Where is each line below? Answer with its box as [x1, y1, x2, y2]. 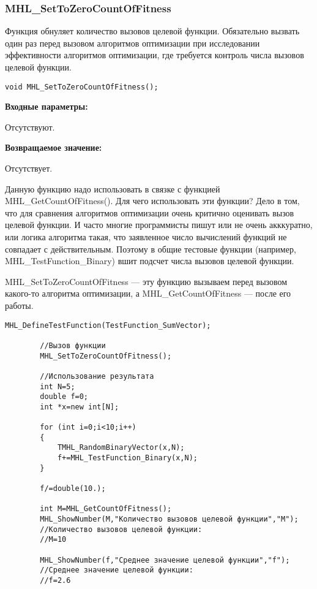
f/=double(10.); [40, 484, 106, 493]
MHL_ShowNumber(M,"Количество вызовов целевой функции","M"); [40, 515, 299, 524]
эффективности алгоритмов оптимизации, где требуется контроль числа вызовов [5, 48, 304, 61]
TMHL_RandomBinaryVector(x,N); [57, 443, 185, 452]
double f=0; [40, 392, 89, 401]
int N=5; [40, 382, 75, 391]
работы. [5, 298, 34, 311]
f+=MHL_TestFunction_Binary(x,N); [57, 454, 198, 463]
